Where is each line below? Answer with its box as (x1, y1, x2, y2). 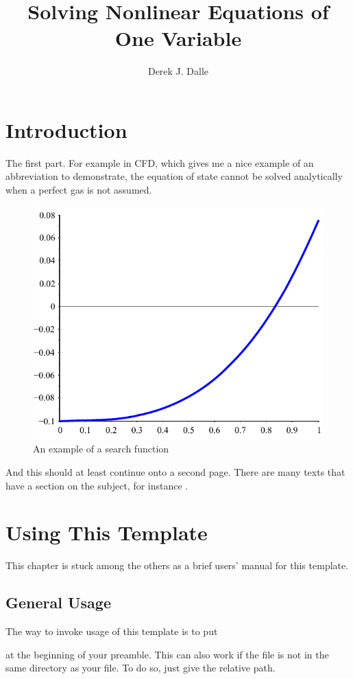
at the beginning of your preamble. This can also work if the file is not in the (5, 647, 329, 661)
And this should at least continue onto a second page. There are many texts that (5, 465, 345, 479)
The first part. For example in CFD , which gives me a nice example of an (5, 155, 314, 170)
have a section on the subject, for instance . (5, 478, 188, 492)
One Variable (114, 24, 242, 52)
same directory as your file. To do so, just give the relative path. (5, 660, 276, 675)
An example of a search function (33, 441, 169, 456)
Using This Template (5, 518, 208, 546)
